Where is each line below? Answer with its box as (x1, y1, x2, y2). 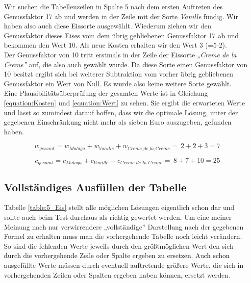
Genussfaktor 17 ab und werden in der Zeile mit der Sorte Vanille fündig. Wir (4, 11, 238, 21)
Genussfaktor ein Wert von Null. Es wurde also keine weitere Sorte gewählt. (4, 78, 232, 88)
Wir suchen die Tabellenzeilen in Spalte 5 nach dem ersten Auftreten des (4, 1, 223, 11)
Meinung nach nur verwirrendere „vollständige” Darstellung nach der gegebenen (4, 221, 244, 232)
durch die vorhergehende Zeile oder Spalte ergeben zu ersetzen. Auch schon (4, 250, 230, 260)
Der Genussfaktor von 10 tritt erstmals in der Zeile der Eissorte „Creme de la (4, 49, 237, 59)
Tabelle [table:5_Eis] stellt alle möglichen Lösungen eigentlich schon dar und (4, 202, 235, 212)
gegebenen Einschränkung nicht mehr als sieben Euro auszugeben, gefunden (4, 117, 232, 127)
